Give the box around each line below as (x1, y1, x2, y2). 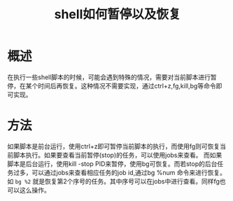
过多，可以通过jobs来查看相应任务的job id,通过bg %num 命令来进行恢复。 (13, 168, 226, 176)
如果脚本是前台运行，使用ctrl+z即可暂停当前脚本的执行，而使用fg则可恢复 (7, 141, 220, 151)
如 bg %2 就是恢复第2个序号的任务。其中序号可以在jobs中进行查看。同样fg (7, 176, 220, 186)
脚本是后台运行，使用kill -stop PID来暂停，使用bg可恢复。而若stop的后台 (7, 159, 218, 168)
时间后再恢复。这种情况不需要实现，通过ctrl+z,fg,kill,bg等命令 (37, 81, 216, 90)
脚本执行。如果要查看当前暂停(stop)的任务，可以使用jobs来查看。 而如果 (13, 151, 223, 159)
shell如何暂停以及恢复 (54, 6, 181, 22)
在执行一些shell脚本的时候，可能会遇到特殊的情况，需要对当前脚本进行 (7, 73, 211, 81)
